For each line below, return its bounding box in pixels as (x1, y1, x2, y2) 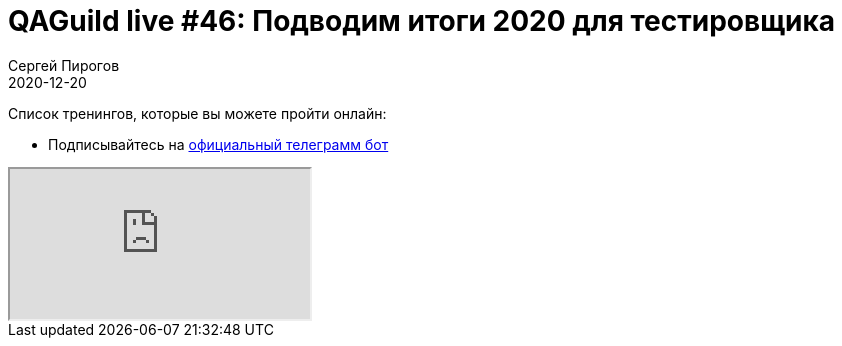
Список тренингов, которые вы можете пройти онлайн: (8, 104, 387, 122)
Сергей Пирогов (8, 56, 120, 74)
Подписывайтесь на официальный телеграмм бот (48, 135, 389, 153)
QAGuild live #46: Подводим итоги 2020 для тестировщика (8, 4, 835, 38)
